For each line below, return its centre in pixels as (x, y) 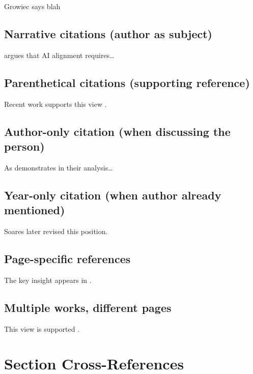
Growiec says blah (32, 6)
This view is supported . (42, 328)
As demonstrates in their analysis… (59, 167)
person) (24, 146)
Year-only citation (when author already (113, 195)
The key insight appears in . (48, 280)
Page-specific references (67, 258)
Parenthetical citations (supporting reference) (127, 82)
